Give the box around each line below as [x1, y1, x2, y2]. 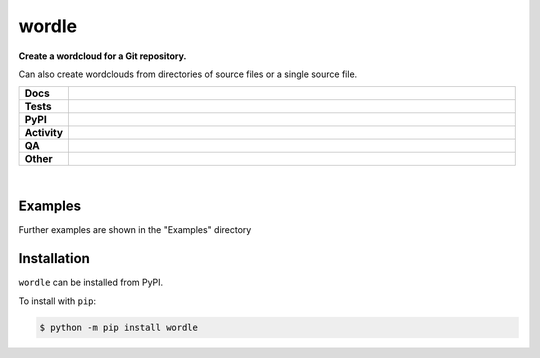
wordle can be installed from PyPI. [18, 276, 164, 289]
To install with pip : [18, 295, 97, 307]
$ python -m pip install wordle [39, 321, 199, 333]
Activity [24, 126, 64, 140]
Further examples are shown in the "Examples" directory [18, 224, 252, 236]
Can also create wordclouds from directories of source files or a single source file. [18, 68, 358, 80]
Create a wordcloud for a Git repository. [18, 50, 187, 62]
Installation [18, 250, 90, 267]
